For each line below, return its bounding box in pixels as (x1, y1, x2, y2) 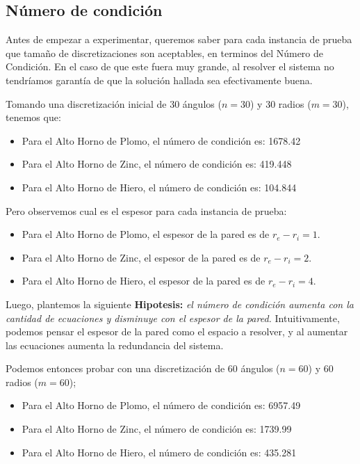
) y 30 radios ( (250, 96, 311, 111)
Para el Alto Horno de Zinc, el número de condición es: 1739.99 (22, 422, 292, 436)
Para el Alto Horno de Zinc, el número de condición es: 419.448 (22, 157, 292, 171)
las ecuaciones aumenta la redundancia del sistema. (6, 337, 224, 352)
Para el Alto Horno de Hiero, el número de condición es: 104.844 (22, 179, 297, 194)
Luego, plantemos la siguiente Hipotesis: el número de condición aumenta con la (6, 296, 354, 311)
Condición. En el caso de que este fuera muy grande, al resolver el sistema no (6, 59, 334, 74)
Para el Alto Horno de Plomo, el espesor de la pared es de (22, 227, 270, 241)
